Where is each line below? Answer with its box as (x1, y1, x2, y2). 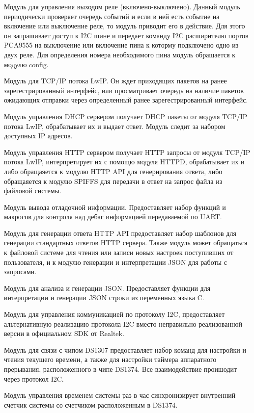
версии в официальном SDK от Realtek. (4, 328, 124, 338)
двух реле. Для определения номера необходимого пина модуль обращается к (4, 49, 236, 59)
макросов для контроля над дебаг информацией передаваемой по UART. (4, 211, 222, 222)
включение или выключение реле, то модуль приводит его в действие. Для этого (4, 21, 245, 31)
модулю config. (4, 59, 49, 69)
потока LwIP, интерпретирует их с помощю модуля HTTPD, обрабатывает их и (4, 156, 245, 167)
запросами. (4, 266, 37, 277)
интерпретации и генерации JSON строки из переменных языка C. (4, 292, 204, 303)
